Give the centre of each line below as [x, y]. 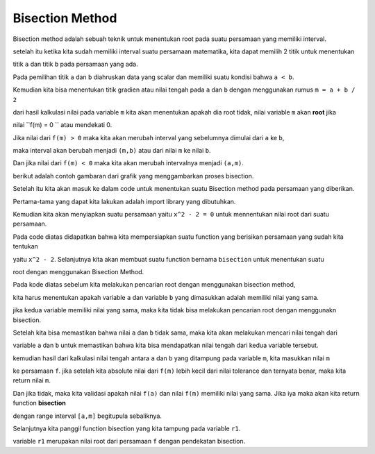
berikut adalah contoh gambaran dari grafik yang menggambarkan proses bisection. [133, 176]
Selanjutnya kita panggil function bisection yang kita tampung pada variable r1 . [127, 429]
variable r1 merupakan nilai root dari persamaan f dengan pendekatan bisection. [129, 442]
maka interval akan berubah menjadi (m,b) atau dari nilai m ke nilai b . [112, 151]
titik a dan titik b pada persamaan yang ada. [75, 64]
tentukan [25, 246]
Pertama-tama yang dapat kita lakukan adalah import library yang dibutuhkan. [124, 201]
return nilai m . [32, 380]
